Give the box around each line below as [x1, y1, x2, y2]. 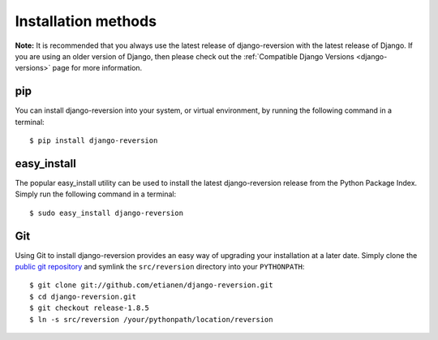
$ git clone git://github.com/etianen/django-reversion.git [29, 281, 273, 290]
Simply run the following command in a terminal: [15, 189, 177, 199]
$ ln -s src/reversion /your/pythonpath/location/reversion [29, 315, 273, 324]
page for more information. [52, 63, 143, 73]
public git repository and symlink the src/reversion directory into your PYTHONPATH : [15, 262, 305, 271]
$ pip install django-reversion [29, 136, 158, 145]
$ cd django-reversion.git [29, 292, 137, 301]
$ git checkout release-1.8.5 [29, 303, 150, 312]
